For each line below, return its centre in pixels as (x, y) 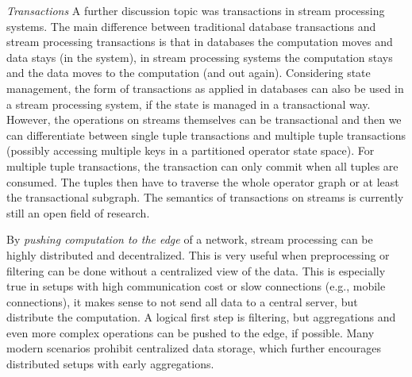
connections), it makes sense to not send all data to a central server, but (182, 301)
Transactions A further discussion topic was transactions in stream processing (196, 10)
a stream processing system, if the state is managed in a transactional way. (189, 104)
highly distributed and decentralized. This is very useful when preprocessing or (198, 254)
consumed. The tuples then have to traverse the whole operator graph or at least (203, 181)
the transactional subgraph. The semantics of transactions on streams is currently (205, 197)
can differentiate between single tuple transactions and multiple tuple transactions (206, 135)
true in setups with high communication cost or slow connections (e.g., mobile (196, 286)
